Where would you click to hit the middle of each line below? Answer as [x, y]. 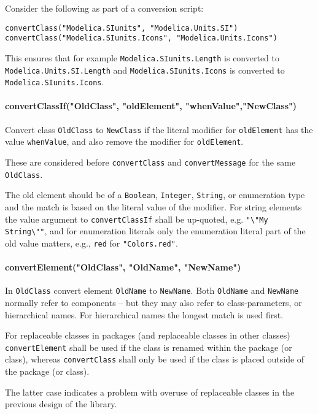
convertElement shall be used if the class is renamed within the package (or [149, 347]
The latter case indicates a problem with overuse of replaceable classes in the [150, 392]
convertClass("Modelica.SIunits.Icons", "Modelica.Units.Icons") [141, 38]
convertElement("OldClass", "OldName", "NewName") [123, 267]
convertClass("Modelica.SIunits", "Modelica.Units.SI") [122, 28]
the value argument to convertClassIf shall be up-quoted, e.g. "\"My [137, 219]
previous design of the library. [61, 404]
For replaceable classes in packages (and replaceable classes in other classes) [148, 335]
